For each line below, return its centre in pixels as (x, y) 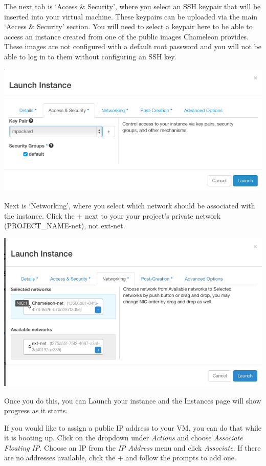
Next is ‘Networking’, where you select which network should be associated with (130, 205)
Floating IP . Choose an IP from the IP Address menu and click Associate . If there (132, 447)
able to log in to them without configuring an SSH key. (90, 56)
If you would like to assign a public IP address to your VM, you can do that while (133, 427)
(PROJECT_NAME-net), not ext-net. (65, 226)
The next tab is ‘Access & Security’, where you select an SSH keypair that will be (132, 6)
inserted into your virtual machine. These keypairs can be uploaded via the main (131, 16)
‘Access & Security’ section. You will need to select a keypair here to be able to (128, 26)
